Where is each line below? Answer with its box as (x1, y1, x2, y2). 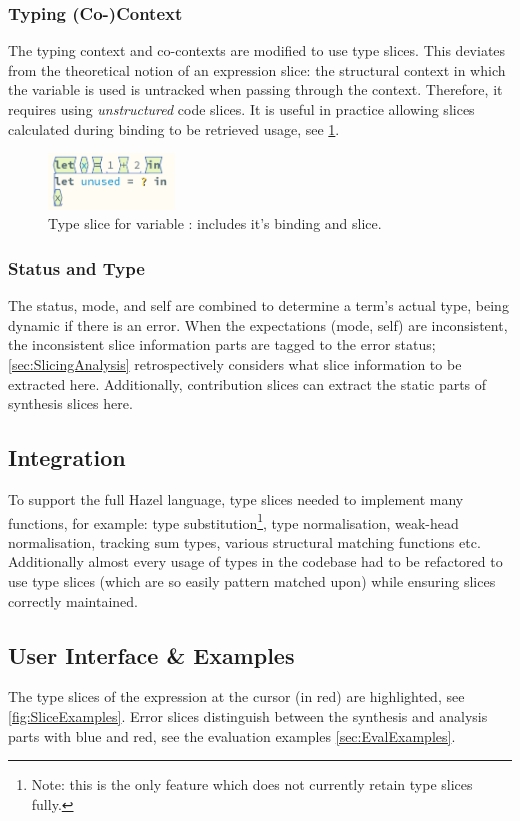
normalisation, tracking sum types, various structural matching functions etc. (8, 531, 481, 552)
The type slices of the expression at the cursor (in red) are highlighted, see (8, 686, 465, 707)
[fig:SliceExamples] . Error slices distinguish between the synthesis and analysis (8, 705, 488, 726)
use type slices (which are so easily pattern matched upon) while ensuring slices (8, 570, 496, 591)
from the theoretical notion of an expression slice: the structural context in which (8, 59, 506, 80)
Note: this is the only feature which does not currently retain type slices (31, 774, 473, 795)
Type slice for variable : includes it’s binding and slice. (48, 213, 382, 234)
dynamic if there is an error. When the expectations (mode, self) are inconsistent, (8, 314, 508, 335)
